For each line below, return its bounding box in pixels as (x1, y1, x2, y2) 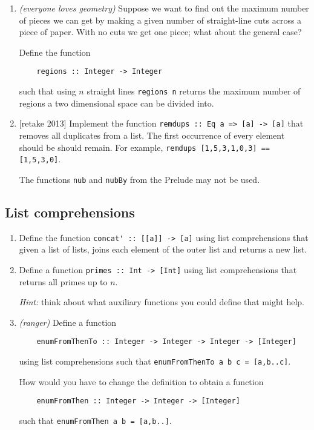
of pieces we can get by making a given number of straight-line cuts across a (19, 13, 302, 26)
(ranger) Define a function (19, 316, 117, 328)
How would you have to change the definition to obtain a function (19, 375, 264, 388)
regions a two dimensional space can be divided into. (19, 96, 214, 109)
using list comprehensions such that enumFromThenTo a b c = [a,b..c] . (19, 355, 291, 368)
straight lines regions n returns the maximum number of (87, 85, 301, 98)
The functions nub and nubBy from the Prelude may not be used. (19, 173, 260, 185)
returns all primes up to (19, 275, 108, 288)
